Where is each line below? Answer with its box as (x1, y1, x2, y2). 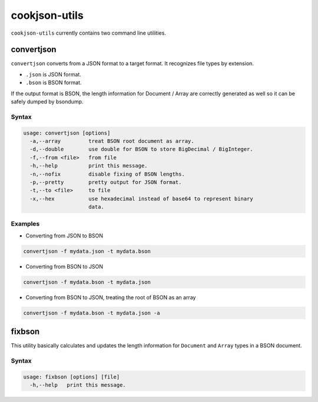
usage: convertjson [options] (23, 129, 111, 136)
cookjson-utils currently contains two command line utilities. (11, 29, 166, 36)
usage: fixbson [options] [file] (23, 373, 120, 380)
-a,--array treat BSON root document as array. (29, 138, 194, 144)
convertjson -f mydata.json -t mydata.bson (23, 247, 151, 254)
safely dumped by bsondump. (11, 98, 84, 105)
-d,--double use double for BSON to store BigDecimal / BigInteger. (29, 146, 253, 153)
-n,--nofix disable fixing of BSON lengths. (29, 170, 185, 177)
